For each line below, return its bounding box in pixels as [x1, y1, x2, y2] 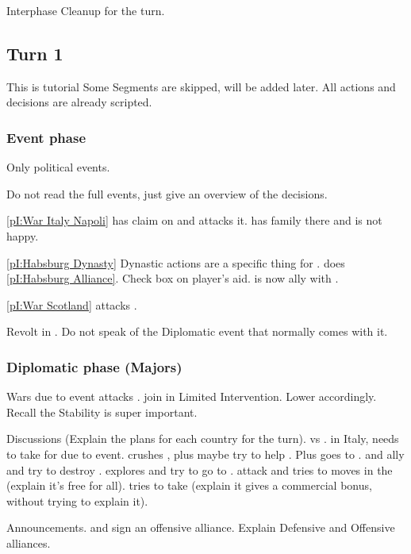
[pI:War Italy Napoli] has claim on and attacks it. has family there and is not [6, 212, 382, 229]
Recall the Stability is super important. [6, 403, 198, 420]
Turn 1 [6, 40, 63, 65]
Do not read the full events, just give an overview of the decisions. [6, 185, 328, 202]
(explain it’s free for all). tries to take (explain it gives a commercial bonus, [6, 477, 372, 494]
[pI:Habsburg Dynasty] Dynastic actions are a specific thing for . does [6, 254, 345, 271]
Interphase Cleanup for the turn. [6, 2, 165, 18]
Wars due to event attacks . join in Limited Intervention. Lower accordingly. [6, 388, 377, 405]
